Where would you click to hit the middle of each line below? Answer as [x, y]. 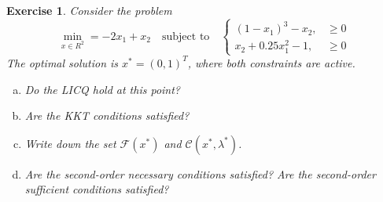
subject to [186, 36]
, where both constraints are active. [271, 62]
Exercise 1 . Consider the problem [89, 10]
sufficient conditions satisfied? [97, 189]
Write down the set [70, 143]
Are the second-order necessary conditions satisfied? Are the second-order [200, 173]
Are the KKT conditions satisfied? [107, 115]
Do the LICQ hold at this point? [103, 89]
